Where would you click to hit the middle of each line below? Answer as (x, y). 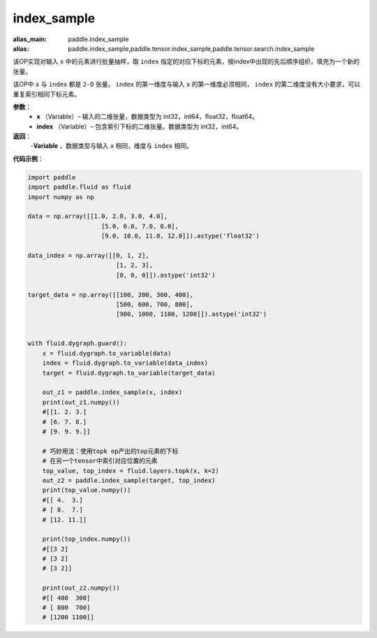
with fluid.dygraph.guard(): (77, 343)
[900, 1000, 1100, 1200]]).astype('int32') (191, 314)
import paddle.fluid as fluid (79, 187)
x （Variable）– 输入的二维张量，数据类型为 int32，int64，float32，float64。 (147, 117)
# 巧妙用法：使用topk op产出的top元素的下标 (110, 451)
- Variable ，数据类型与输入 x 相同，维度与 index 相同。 (112, 146)
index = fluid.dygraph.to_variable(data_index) (125, 363)
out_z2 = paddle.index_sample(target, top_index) (129, 480)
